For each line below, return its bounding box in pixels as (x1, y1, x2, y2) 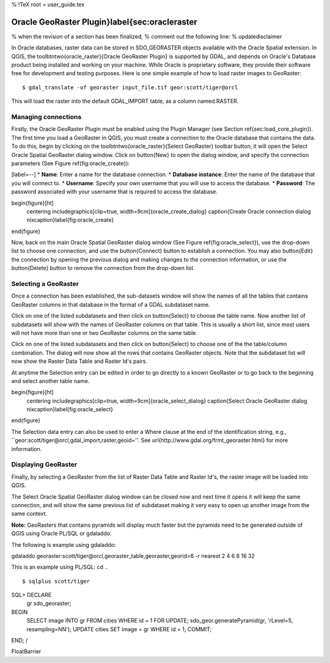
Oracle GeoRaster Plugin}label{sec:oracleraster (11, 16, 198, 27)
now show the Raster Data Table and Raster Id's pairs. (11, 357, 148, 365)
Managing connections (11, 113, 82, 122)
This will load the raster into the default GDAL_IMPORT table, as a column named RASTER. (11, 98, 239, 105)
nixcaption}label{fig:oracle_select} (26, 406, 113, 413)
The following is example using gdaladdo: (11, 541, 116, 548)
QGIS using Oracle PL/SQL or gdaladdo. (11, 530, 112, 537)
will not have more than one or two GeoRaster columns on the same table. (11, 329, 198, 336)
